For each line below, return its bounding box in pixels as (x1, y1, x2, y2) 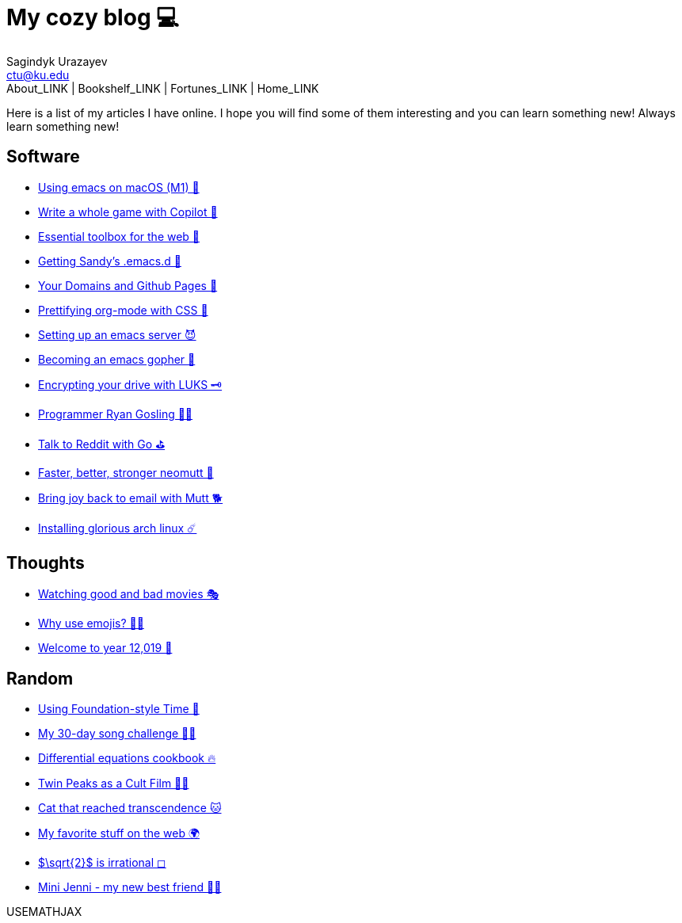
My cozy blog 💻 (6, 4, 179, 31)
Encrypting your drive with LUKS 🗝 (38, 377, 223, 391)
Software (6, 147, 80, 167)
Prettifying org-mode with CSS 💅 (38, 303, 208, 317)
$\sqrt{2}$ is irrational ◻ (38, 856, 166, 870)
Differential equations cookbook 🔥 (38, 751, 216, 765)
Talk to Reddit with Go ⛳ (38, 437, 166, 451)
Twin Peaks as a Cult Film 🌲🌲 (38, 776, 189, 791)
